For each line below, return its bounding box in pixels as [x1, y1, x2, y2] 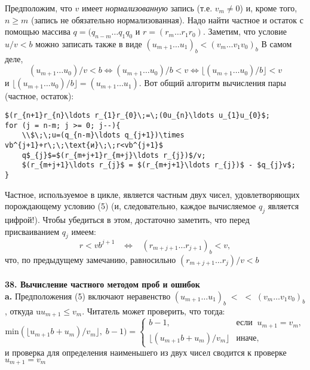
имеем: [71, 225, 96, 237]
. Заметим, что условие [202, 25, 287, 38]
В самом [261, 37, 292, 50]
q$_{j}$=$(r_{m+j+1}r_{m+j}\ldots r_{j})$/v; [22, 151, 206, 160]
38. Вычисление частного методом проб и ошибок [5, 278, 200, 291]
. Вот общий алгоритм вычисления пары [139, 77, 286, 89]
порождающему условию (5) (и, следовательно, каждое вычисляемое [5, 200, 256, 212]
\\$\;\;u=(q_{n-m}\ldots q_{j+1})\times [22, 131, 185, 140]
